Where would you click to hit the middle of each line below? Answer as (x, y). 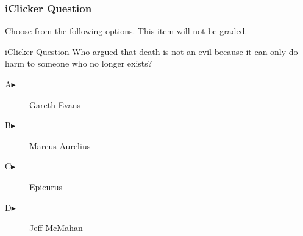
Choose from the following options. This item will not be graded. (126, 31)
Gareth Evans (55, 104)
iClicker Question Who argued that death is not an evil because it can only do (151, 51)
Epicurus (46, 186)
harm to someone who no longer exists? (79, 63)
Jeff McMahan (56, 228)
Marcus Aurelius (60, 145)
